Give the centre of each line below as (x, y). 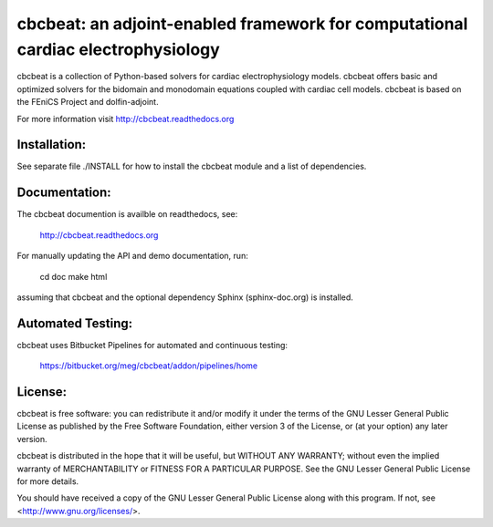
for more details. (48, 481)
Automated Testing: (75, 323)
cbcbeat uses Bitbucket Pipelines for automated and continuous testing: (152, 345)
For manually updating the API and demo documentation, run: (132, 256)
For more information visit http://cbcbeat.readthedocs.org (126, 119)
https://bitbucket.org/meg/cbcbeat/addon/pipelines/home (149, 366)
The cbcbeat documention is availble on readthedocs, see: (127, 214)
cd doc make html (73, 276)
